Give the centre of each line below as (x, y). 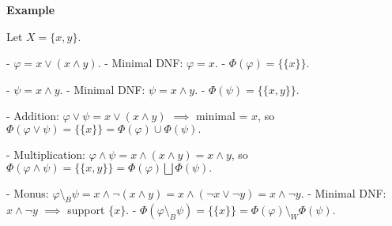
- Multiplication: (46, 154)
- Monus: (28, 192)
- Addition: (33, 116)
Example (31, 9)
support (86, 210)
